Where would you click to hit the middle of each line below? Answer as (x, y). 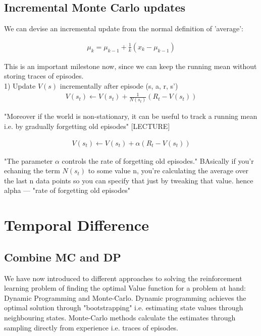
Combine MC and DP (63, 257)
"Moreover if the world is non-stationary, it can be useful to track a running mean (131, 116)
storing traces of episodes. (44, 76)
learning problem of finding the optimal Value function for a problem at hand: (125, 288)
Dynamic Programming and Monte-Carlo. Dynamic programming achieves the (125, 297)
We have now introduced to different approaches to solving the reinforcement (123, 278)
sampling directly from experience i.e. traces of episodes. (91, 327)
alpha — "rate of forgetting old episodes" (67, 190)
